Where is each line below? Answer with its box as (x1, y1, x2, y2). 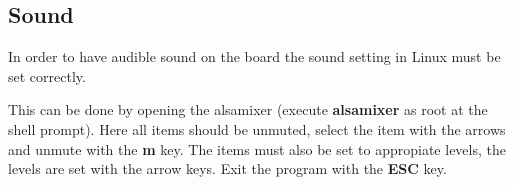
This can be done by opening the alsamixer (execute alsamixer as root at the (8, 99, 488, 120)
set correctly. (8, 65, 86, 86)
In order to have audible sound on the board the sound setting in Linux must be (8, 46, 501, 67)
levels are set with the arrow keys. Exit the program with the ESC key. (8, 158, 447, 179)
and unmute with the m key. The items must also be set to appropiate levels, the (8, 138, 506, 159)
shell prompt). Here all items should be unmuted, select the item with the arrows (8, 118, 506, 139)
